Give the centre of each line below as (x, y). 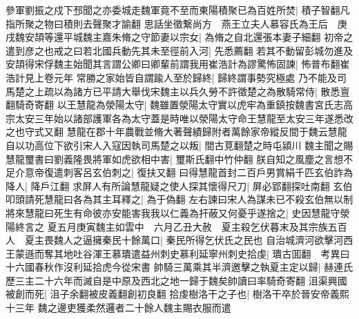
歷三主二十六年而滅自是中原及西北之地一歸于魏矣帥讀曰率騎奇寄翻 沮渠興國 (176, 280)
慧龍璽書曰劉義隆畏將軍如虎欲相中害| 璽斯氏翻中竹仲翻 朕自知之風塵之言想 (175, 158)
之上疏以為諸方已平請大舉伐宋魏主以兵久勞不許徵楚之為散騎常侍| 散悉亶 (187, 91)
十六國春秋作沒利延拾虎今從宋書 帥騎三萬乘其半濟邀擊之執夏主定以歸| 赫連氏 (179, 267)
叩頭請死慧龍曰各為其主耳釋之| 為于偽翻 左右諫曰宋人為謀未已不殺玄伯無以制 (179, 199)
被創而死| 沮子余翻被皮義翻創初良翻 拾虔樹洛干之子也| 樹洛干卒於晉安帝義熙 (177, 294)
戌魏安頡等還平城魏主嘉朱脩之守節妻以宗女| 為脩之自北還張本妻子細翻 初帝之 (179, 37)
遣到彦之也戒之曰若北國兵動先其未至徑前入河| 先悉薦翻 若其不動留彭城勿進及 (179, 50)
